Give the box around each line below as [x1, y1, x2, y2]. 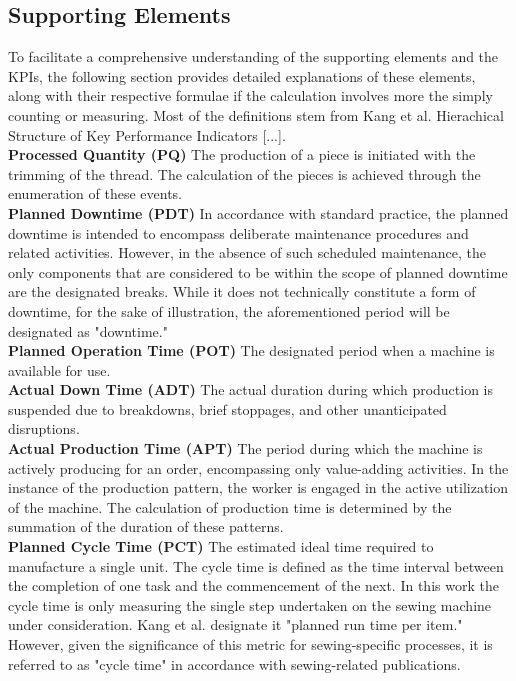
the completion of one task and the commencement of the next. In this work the [8, 575, 499, 596]
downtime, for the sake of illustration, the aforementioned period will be [8, 300, 450, 321]
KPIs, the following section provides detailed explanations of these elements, [8, 65, 476, 86]
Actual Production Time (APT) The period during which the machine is [8, 438, 483, 459]
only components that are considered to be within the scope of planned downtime [8, 261, 508, 282]
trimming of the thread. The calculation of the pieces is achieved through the [8, 163, 481, 184]
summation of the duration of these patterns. [8, 516, 284, 537]
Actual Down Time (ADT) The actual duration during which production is [8, 379, 494, 400]
